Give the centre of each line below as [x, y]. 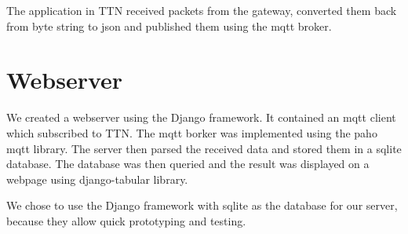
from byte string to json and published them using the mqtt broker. [169, 26]
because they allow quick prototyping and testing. [126, 220]
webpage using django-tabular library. [97, 179]
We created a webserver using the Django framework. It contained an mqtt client [201, 117]
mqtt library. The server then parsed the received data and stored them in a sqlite [204, 148]
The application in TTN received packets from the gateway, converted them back [202, 10]
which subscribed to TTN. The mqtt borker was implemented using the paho [192, 132]
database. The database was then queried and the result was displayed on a [188, 164]
